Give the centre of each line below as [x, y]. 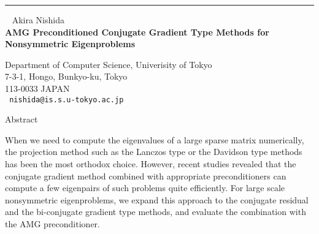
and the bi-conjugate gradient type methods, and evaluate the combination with [156, 212]
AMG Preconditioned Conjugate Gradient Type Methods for [137, 32]
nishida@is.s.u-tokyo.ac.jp [67, 100]
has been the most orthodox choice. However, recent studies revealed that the [151, 164]
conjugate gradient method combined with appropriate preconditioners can [146, 175]
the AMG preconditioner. [52, 223]
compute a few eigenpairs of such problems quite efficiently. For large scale [145, 188]
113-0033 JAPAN [37, 88]
